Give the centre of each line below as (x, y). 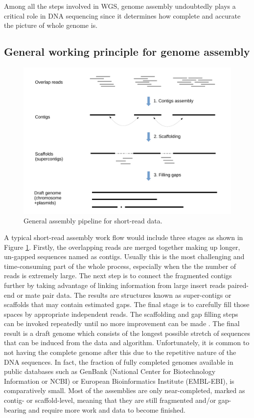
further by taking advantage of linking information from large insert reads (115, 285)
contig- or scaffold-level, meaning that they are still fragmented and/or (110, 400)
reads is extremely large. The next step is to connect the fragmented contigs (118, 275)
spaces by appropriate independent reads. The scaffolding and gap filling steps (121, 314)
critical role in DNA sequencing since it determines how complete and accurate (122, 15)
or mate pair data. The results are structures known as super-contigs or (124, 295)
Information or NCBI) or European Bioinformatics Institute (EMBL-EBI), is (119, 381)
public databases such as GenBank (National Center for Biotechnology (110, 371)
